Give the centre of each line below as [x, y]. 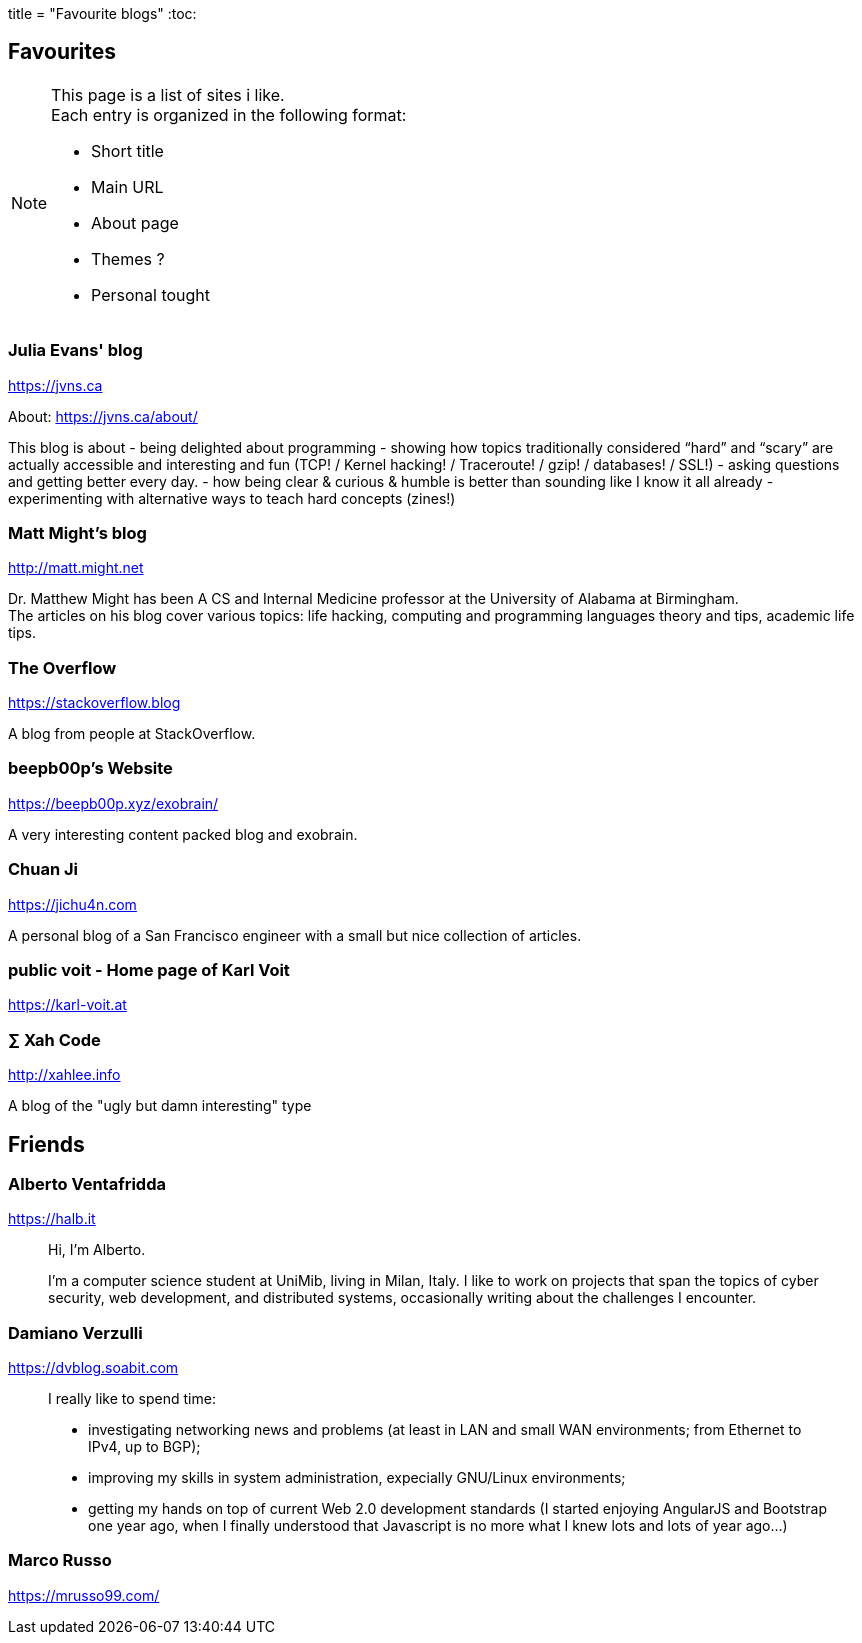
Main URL [127, 186]
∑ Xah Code [54, 1039]
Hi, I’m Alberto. [97, 1250]
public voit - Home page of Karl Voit [149, 969]
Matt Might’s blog [77, 532]
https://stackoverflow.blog [94, 703]
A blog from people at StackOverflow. [132, 734]
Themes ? [128, 258]
